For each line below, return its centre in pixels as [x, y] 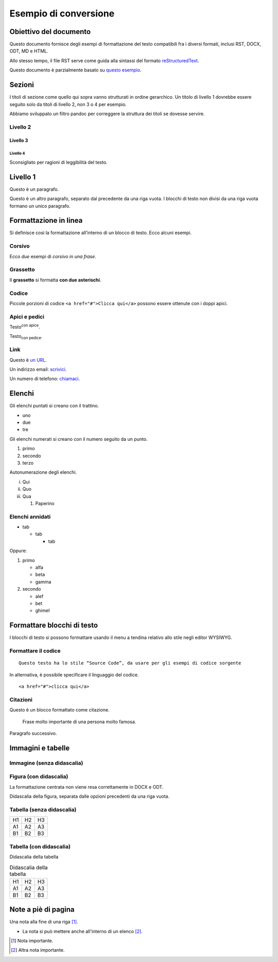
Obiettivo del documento [50, 32]
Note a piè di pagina [42, 910]
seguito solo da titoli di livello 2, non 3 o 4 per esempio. [68, 104]
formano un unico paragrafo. [40, 206]
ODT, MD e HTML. [29, 51]
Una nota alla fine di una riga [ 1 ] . [44, 922]
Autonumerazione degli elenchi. [43, 472]
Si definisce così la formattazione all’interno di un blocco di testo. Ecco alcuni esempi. [101, 233]
